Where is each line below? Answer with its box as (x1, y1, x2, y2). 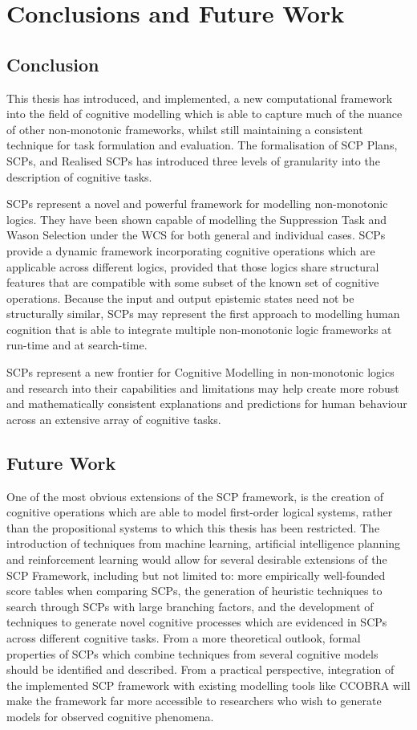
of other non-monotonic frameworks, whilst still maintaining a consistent (6, 120, 363, 137)
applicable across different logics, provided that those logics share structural (6, 258, 379, 275)
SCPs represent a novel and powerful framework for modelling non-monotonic (6, 195, 388, 212)
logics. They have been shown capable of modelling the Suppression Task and (6, 210, 387, 227)
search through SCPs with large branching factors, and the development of (6, 597, 374, 614)
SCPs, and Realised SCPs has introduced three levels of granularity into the (6, 152, 380, 169)
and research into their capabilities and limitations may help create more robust (6, 379, 399, 396)
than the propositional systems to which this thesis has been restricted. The (6, 519, 380, 536)
